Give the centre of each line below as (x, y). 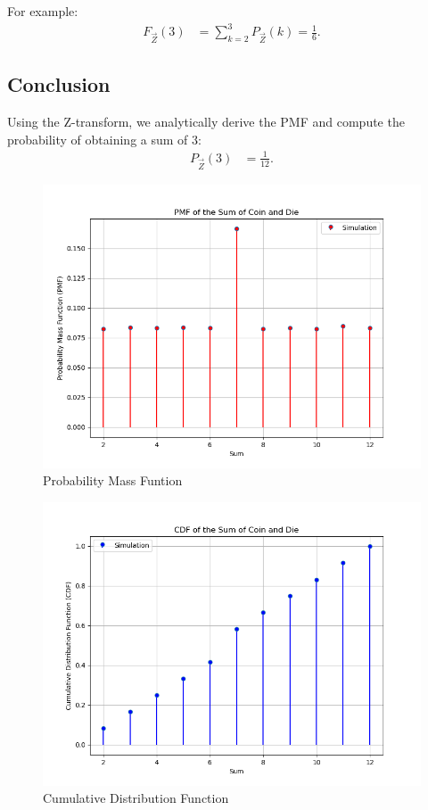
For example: (43, 11)
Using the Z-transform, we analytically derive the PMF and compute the (206, 122)
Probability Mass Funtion (113, 480)
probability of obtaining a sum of (98, 139)
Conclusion (59, 84)
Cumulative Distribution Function (136, 798)
